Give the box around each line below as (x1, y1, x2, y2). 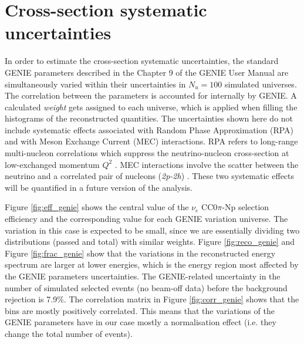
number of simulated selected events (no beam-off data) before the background (5, 281, 288, 294)
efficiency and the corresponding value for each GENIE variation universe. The (5, 213, 288, 225)
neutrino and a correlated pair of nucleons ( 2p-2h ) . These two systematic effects (5, 170, 295, 182)
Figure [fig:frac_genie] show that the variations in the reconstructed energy (5, 247, 276, 259)
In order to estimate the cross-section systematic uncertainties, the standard (5, 55, 279, 67)
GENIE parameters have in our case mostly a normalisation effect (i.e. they (5, 316, 276, 328)
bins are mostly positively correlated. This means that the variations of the (5, 304, 275, 316)
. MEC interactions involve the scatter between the (114, 158, 299, 170)
